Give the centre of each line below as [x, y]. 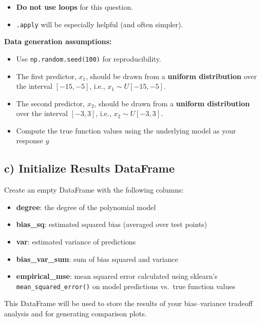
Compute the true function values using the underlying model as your [126, 130]
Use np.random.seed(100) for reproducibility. [89, 58]
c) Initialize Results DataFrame [89, 168]
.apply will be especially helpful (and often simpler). [100, 24]
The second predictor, [50, 103]
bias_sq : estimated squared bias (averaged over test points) [112, 224]
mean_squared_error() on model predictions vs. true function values [126, 286]
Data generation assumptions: [58, 41]
